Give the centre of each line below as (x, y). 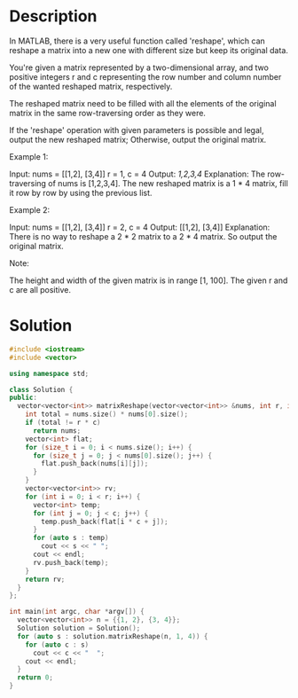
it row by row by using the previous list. (81, 192)
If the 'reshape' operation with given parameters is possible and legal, (137, 129)
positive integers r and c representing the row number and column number (145, 76)
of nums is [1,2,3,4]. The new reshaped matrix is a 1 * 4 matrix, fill (168, 183)
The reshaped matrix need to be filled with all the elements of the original (143, 103)
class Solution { (41, 389)
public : (24, 398)
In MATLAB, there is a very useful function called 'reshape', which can (137, 41)
